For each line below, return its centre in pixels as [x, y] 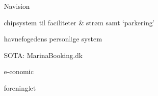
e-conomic [19, 71]
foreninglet [20, 87]
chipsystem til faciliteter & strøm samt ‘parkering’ [79, 22]
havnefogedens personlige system [53, 39]
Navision [17, 6]
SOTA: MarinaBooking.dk [43, 55]
